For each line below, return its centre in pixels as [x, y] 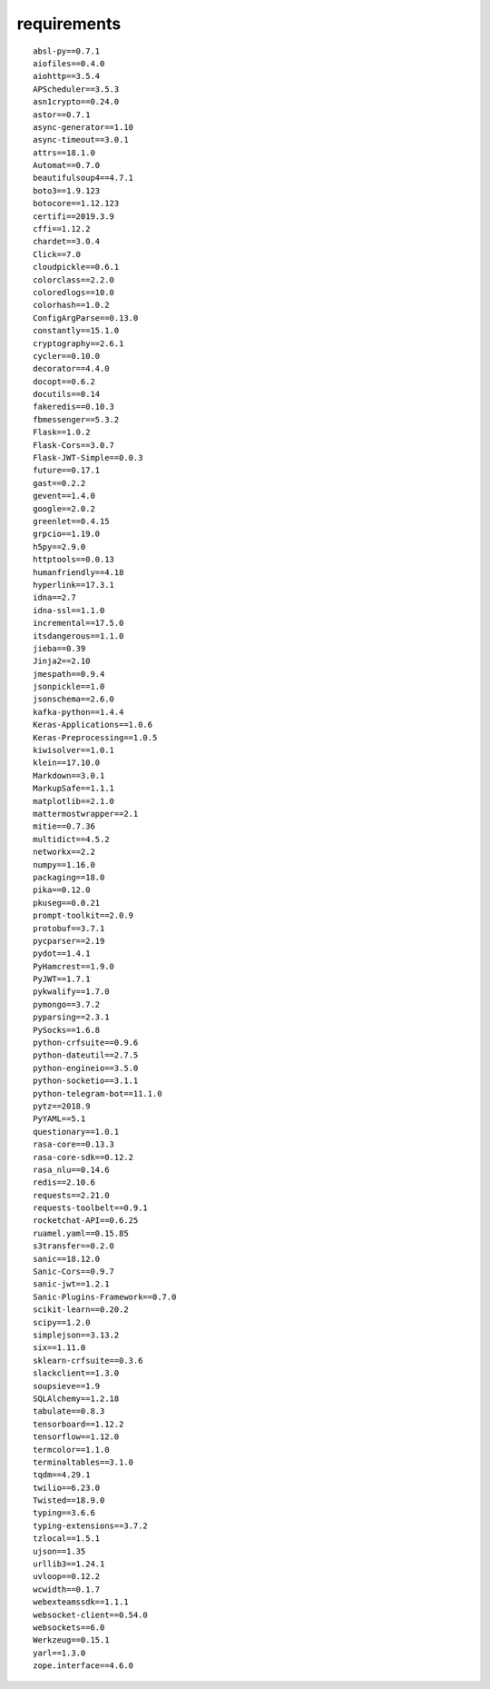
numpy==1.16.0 [64, 864]
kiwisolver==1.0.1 [74, 750]
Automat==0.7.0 [67, 165]
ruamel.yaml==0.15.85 [81, 1233]
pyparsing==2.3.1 [71, 1017]
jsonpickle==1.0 [69, 687]
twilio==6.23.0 [67, 1487]
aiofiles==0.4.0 [69, 63]
